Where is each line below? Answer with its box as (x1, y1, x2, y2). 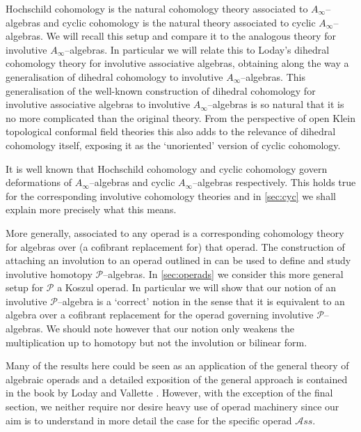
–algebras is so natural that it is (207, 97, 344, 111)
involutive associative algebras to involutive (6, 97, 191, 111)
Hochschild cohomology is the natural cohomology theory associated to (6, 1, 308, 15)
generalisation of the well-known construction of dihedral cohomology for (6, 83, 316, 98)
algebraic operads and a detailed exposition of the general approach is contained (6, 371, 348, 386)
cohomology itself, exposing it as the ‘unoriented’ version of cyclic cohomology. (6, 137, 341, 152)
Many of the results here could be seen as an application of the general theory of (6, 358, 349, 373)
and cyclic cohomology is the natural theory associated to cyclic (43, 15, 316, 29)
